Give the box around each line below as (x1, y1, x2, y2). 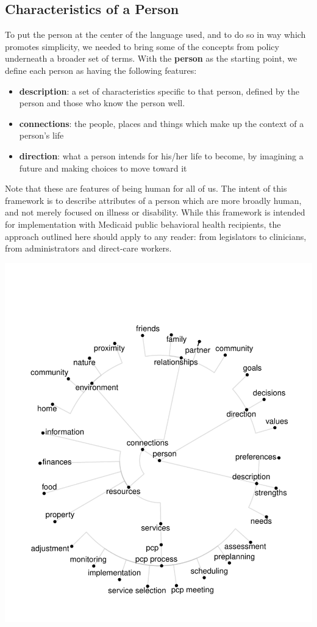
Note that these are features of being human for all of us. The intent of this (5, 182, 287, 195)
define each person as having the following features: (5, 63, 197, 76)
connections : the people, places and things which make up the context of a (19, 117, 304, 129)
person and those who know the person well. (19, 96, 185, 109)
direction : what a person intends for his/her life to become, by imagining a (19, 149, 304, 162)
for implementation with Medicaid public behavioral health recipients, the (5, 217, 281, 230)
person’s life (19, 129, 64, 142)
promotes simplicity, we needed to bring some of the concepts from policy (5, 40, 279, 53)
